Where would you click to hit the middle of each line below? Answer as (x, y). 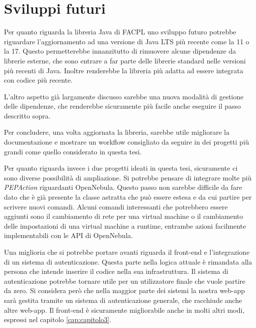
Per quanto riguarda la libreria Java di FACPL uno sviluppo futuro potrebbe (120, 32)
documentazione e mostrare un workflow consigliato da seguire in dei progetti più (127, 142)
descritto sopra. (27, 115)
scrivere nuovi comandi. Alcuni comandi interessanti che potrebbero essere (116, 206)
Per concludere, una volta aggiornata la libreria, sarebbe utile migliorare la (117, 132)
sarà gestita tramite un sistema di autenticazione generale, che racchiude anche (123, 300)
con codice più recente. (38, 80)
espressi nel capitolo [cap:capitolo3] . (58, 319)
